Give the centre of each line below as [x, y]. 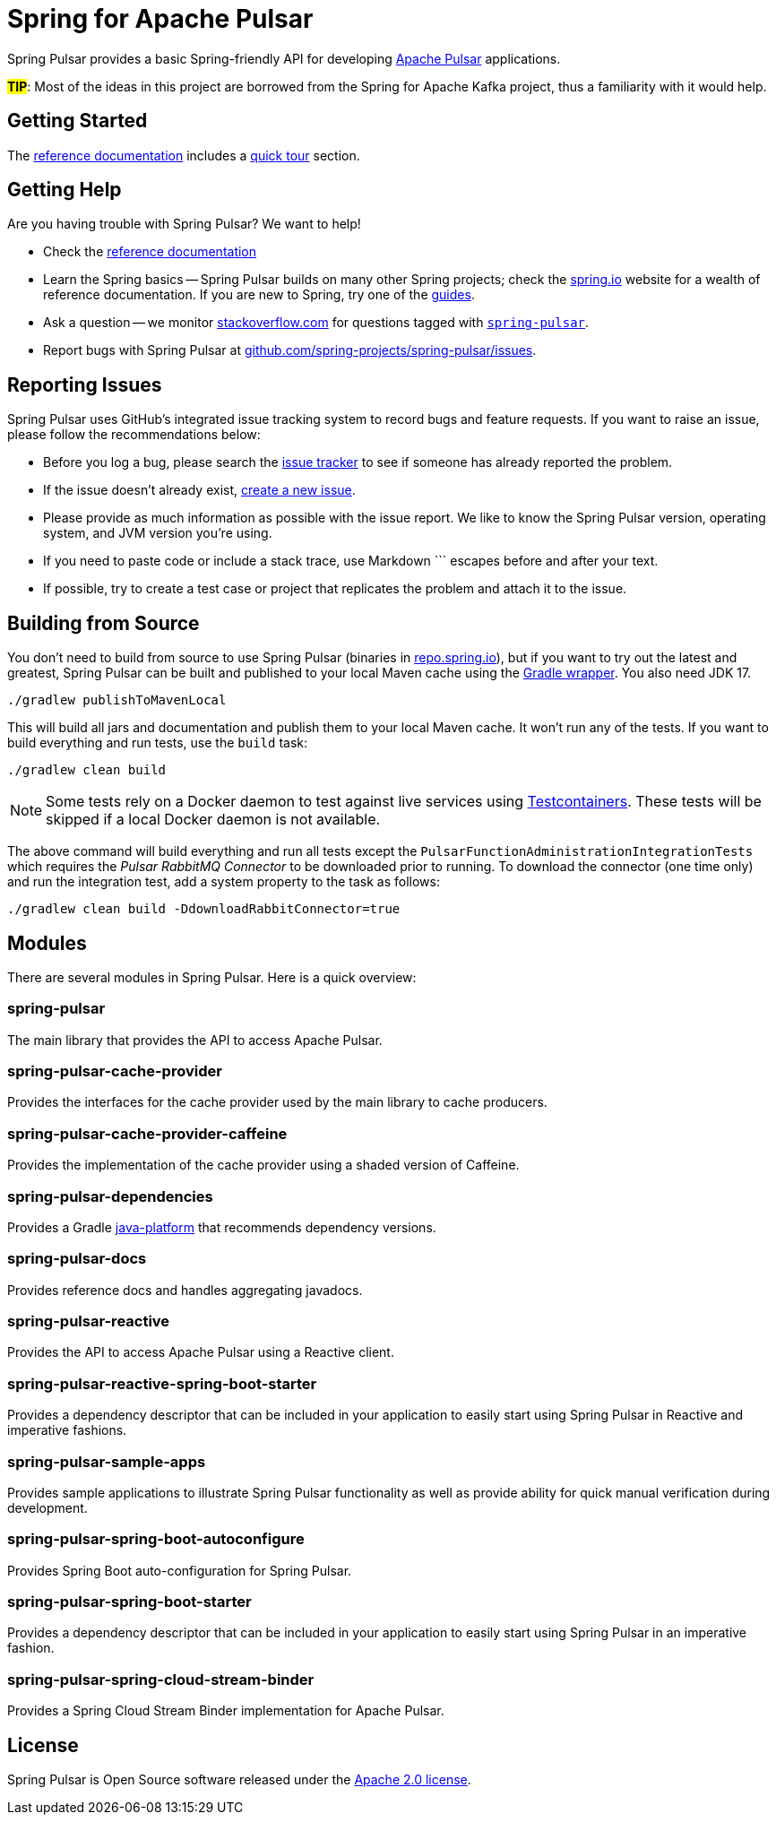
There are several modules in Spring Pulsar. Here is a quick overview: [212, 977]
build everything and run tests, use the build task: [158, 743]
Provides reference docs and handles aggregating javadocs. [185, 1290]
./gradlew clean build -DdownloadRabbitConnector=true [204, 909]
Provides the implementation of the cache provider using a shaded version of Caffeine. [263, 1165]
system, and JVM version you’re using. [158, 533]
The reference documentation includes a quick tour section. [184, 155]
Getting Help [65, 190]
